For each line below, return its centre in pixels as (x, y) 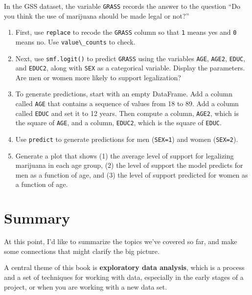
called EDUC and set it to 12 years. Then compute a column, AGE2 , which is (127, 113)
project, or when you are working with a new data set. (86, 286)
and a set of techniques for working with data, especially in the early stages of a (124, 277)
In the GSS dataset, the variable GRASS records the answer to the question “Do (122, 6)
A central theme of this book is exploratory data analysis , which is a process (124, 267)
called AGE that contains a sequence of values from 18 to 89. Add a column (127, 103)
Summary (37, 218)
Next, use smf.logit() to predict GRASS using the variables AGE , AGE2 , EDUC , (130, 58)
